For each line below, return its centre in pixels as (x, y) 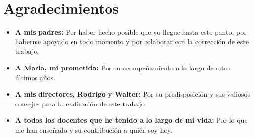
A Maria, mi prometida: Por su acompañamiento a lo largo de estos (123, 67)
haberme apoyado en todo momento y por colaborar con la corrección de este (132, 41)
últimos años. (35, 77)
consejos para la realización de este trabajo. (81, 103)
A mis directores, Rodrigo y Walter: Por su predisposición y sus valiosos (132, 94)
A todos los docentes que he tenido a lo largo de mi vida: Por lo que (131, 120)
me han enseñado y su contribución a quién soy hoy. (94, 129)
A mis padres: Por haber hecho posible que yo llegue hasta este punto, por (131, 32)
